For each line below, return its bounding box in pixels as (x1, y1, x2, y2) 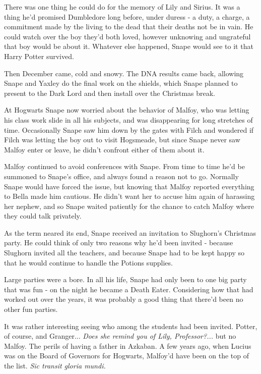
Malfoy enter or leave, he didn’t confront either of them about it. (4, 144, 205, 154)
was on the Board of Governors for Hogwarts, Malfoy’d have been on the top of (4, 350, 249, 361)
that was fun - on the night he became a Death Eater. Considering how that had (4, 284, 253, 294)
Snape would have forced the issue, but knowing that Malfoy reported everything (4, 181, 254, 191)
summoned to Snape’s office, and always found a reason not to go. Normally (4, 171, 239, 181)
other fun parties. (4, 304, 58, 314)
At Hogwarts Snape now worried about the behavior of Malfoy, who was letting (4, 104, 249, 115)
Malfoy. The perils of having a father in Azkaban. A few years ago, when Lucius (4, 340, 251, 351)
